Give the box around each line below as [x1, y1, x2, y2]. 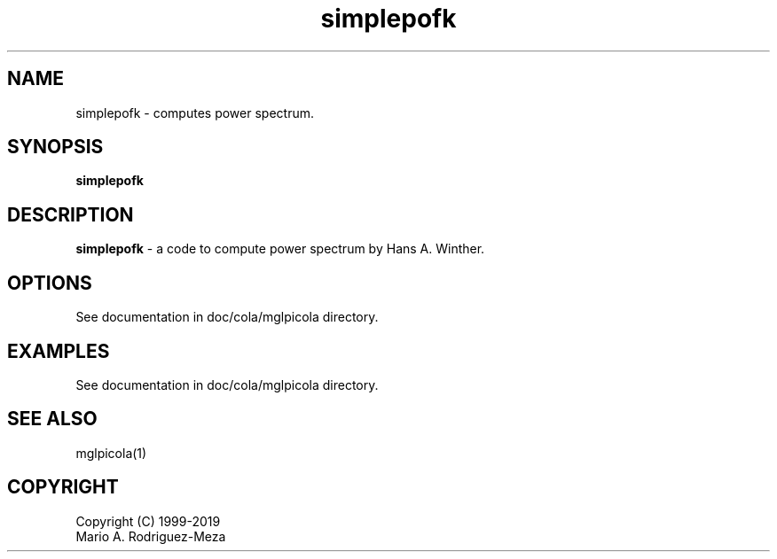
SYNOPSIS [7, 136, 104, 159]
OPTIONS [7, 271, 92, 294]
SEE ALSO [7, 408, 98, 431]
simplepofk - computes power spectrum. [75, 105, 314, 120]
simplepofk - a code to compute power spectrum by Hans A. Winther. [75, 241, 485, 257]
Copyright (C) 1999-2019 [75, 513, 221, 529]
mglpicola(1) [75, 445, 147, 461]
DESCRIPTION [7, 203, 134, 226]
